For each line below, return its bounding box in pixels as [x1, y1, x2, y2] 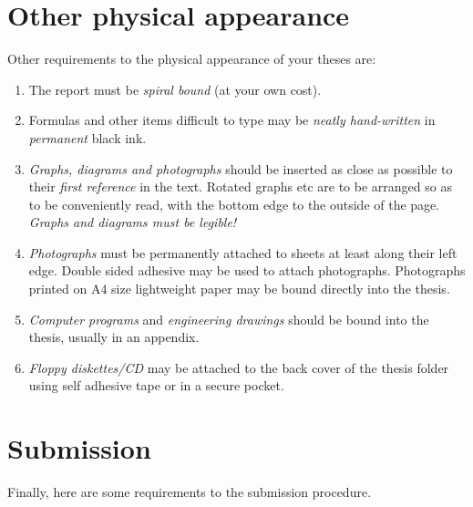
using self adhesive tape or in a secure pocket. [28, 376, 284, 395]
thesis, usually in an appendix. [28, 327, 200, 347]
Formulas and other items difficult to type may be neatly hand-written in [28, 110, 436, 129]
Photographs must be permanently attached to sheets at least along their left [28, 243, 458, 262]
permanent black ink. [28, 128, 147, 147]
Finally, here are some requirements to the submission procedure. [7, 482, 372, 502]
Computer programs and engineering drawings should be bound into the [28, 309, 429, 328]
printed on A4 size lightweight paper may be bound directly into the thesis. [28, 279, 450, 298]
